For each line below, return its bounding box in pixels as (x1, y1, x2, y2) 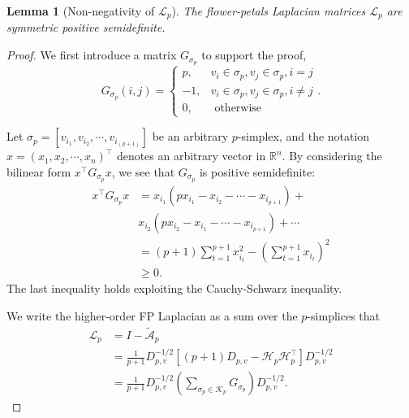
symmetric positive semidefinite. (6, 19, 166, 36)
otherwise (214, 102, 262, 115)
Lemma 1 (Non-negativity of (6, 2, 155, 19)
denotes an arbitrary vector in (116, 147, 266, 164)
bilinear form (6, 163, 71, 180)
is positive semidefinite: (199, 163, 316, 180)
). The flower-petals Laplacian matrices (171, 2, 366, 19)
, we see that (111, 163, 175, 180)
